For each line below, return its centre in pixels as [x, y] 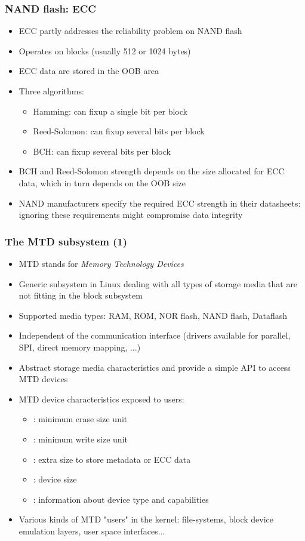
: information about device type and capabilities [121, 499]
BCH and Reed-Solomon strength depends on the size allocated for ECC [152, 171]
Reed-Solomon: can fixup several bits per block [119, 131]
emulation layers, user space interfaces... [92, 531]
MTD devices [43, 379]
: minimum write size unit [80, 439]
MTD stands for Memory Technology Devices [101, 263]
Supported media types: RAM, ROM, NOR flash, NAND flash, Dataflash [153, 315]
